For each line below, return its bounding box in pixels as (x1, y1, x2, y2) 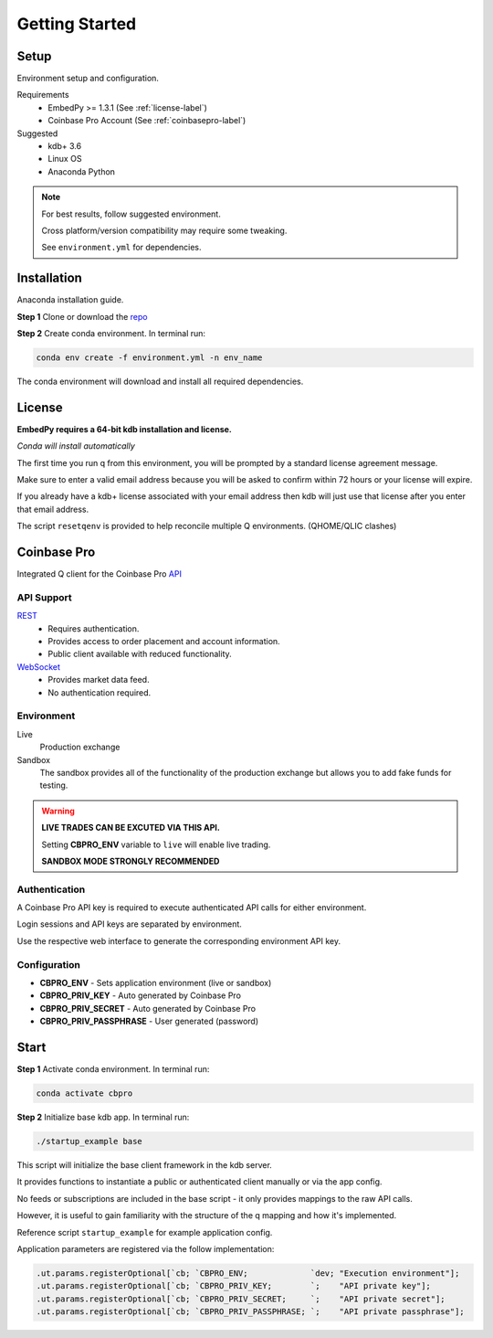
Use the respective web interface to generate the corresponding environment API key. (16, 935, 341, 946)
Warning (41, 805, 75, 816)
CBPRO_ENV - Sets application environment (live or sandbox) (39, 977, 272, 988)
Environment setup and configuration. (16, 73, 160, 84)
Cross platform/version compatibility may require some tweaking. (41, 225, 288, 236)
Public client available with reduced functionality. (47, 649, 232, 660)
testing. (39, 780, 68, 791)
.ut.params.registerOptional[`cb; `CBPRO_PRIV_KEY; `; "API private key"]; (36, 1280, 431, 1291)
